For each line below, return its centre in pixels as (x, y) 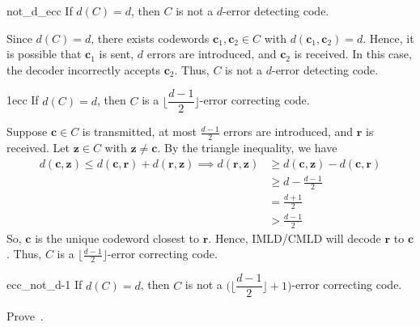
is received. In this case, (353, 54)
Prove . (25, 316)
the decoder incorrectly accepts (83, 69)
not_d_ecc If (40, 11)
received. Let (38, 148)
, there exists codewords (150, 38)
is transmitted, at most (139, 132)
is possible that (44, 54)
